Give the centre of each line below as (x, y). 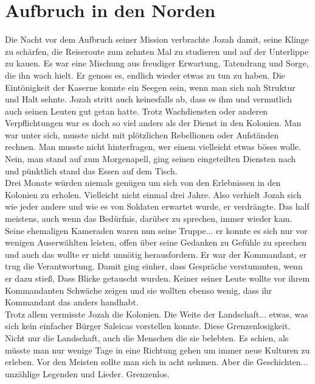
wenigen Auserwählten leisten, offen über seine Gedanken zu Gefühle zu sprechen (156, 242)
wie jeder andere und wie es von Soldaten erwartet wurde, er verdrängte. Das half (157, 206)
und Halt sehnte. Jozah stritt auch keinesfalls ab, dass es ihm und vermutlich (149, 99)
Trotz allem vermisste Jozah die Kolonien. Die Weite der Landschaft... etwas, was (157, 314)
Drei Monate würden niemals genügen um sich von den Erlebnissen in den (143, 183)
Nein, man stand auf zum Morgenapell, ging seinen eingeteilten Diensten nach (151, 159)
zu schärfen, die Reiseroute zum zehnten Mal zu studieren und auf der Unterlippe (157, 51)
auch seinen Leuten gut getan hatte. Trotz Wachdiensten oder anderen (137, 111)
